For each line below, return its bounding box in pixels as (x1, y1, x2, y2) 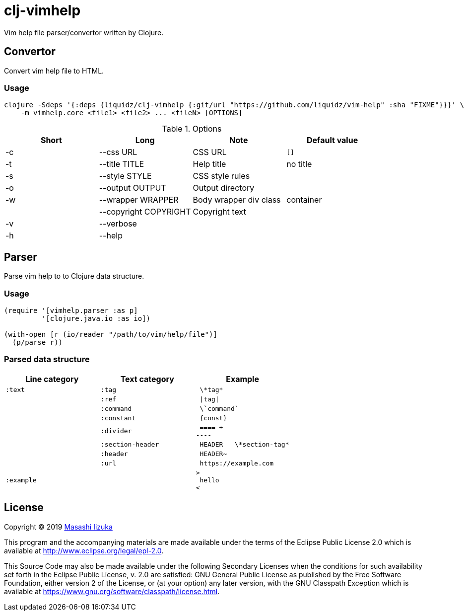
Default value (307, 135, 358, 146)
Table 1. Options (162, 124, 222, 134)
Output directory (193, 183, 255, 193)
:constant (100, 414, 136, 422)
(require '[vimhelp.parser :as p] (4, 306, 138, 314)
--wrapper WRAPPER (99, 195, 179, 205)
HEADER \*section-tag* (200, 440, 289, 448)
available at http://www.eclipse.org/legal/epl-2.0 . (4, 546, 164, 555)
